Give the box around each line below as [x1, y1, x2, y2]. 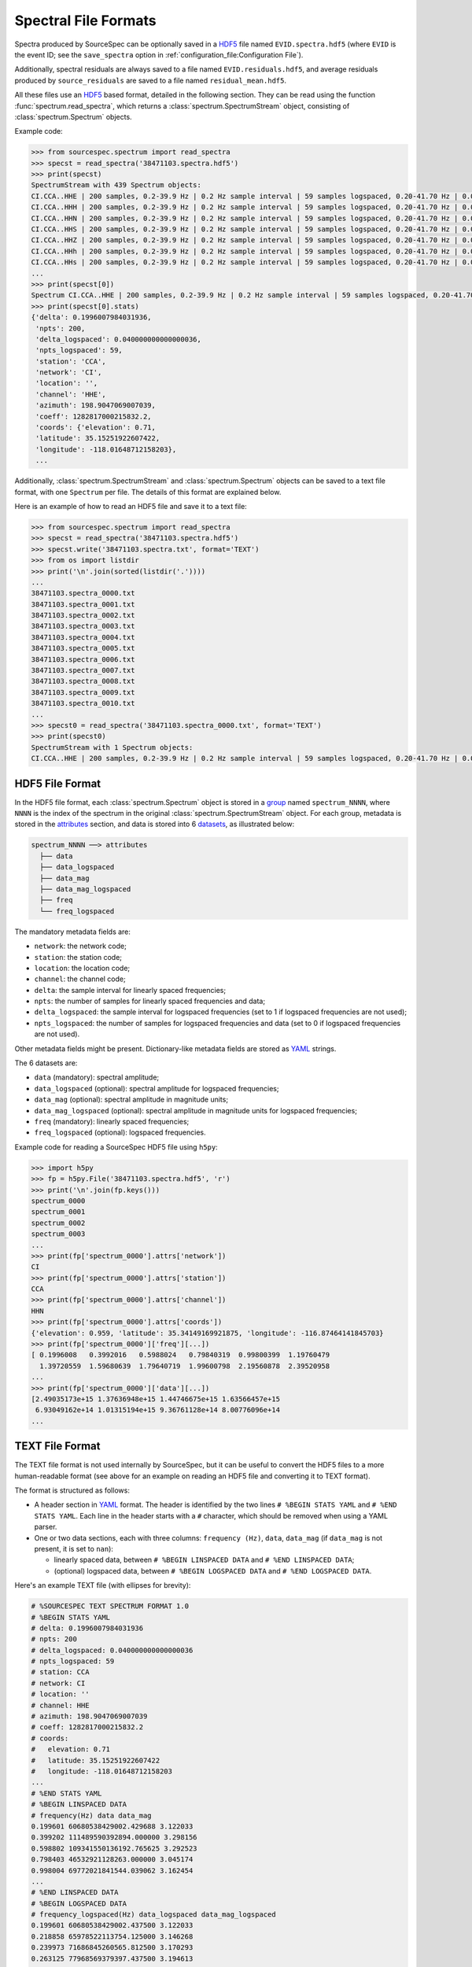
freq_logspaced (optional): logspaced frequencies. [34, 1127, 206, 1137]
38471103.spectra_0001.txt [31, 600, 135, 609]
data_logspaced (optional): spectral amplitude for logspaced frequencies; [34, 1083, 279, 1093]
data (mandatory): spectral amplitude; [34, 1072, 160, 1082]
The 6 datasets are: [14, 1058, 78, 1068]
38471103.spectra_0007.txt [31, 666, 135, 675]
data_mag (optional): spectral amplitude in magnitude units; [34, 1094, 228, 1105]
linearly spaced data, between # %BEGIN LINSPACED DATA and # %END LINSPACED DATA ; [53, 1555, 355, 1565]
